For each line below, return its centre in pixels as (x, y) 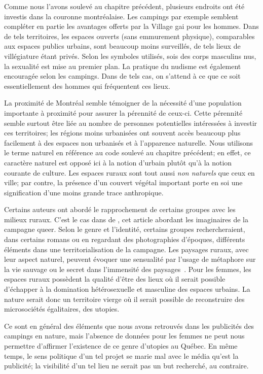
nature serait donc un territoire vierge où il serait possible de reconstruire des (124, 299)
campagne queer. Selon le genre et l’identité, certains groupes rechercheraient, (125, 229)
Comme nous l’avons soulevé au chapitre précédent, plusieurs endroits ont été (124, 6)
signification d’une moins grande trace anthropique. (84, 192)
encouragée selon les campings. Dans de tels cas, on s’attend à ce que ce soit (122, 76)
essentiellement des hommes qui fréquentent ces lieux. (87, 86)
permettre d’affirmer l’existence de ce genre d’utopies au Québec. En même (121, 346)
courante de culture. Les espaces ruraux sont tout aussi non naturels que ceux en (129, 172)
